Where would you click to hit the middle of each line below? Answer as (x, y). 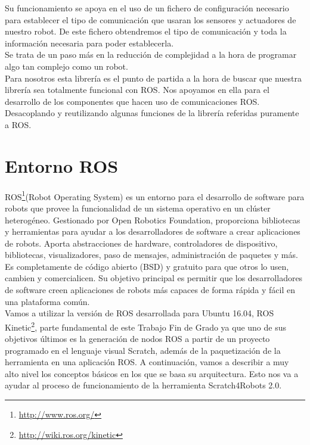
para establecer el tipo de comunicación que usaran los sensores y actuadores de (151, 19)
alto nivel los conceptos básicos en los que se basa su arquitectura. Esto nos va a (152, 373)
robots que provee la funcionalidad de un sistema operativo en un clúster (138, 208)
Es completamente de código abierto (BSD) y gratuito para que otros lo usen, (147, 266)
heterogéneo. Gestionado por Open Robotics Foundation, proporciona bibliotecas (153, 220)
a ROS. (18, 124)
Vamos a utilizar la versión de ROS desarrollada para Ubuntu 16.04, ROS (139, 313)
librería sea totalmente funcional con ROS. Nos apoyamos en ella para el (137, 90)
